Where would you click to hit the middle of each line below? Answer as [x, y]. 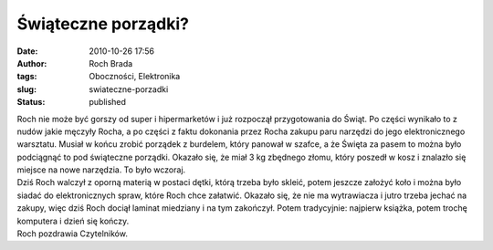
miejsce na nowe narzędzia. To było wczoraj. [101, 170]
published [108, 102]
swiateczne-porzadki [129, 89]
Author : [32, 63]
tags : [27, 77]
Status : [31, 102]
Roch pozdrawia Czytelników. [72, 234]
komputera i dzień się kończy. [73, 221]
